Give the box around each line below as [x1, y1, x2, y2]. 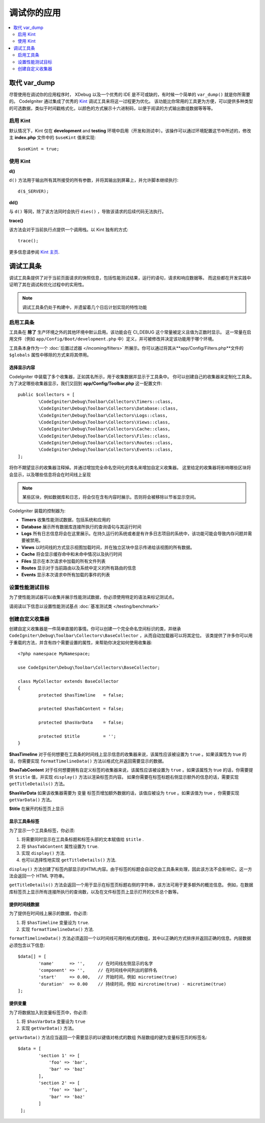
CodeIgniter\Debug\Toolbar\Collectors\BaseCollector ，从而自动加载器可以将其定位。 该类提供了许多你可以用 [9, 633, 253, 639]
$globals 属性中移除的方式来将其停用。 [9, 352, 92, 358]
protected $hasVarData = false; [38, 720, 124, 726]
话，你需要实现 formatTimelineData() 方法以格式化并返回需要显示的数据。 [9, 758, 167, 764]
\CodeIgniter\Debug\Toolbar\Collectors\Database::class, [38, 406, 179, 411]
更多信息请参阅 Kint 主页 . [9, 249, 60, 255]
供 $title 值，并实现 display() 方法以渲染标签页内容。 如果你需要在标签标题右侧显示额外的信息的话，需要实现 [9, 774, 239, 780]
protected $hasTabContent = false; [38, 706, 124, 712]
